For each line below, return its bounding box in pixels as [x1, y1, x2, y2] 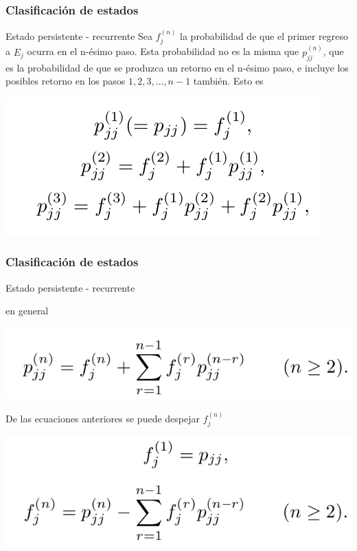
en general [5, 303, 49, 318]
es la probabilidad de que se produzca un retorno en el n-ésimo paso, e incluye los [5, 60, 349, 74]
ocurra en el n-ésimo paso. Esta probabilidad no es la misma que [27, 44, 299, 58]
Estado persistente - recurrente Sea [5, 29, 153, 43]
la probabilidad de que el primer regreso [180, 29, 348, 43]
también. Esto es [193, 74, 264, 88]
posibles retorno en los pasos [5, 74, 126, 88]
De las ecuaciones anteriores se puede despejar [5, 411, 200, 425]
